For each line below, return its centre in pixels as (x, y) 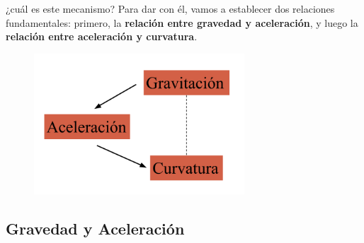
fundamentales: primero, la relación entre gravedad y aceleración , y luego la (182, 22)
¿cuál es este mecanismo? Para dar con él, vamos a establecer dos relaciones (170, 8)
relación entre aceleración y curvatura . (102, 36)
